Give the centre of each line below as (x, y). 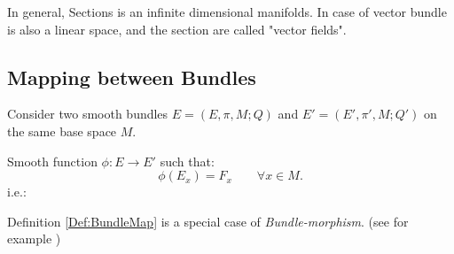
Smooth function (52, 161)
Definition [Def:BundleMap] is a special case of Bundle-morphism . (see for (208, 221)
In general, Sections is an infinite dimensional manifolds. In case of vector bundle (227, 12)
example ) (34, 239)
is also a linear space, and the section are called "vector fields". (177, 29)
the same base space (62, 131)
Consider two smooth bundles (88, 114)
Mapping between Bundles (132, 77)
